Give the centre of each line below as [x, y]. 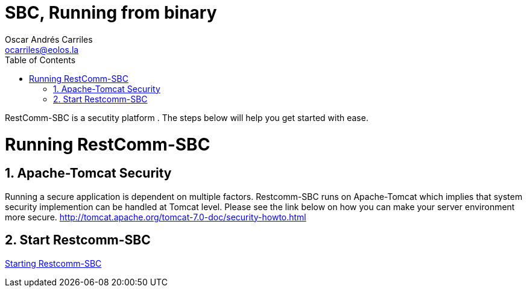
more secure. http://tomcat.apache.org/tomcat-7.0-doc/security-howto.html [156, 217]
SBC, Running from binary [111, 13]
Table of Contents [40, 60]
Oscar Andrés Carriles [49, 39]
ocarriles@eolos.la [42, 49]
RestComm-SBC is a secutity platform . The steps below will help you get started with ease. [187, 117]
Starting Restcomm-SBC [53, 263]
